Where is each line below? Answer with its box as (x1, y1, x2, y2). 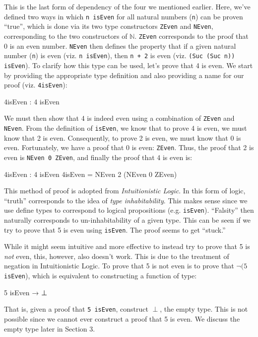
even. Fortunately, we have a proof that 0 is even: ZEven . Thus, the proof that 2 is (4, 142, 254, 153)
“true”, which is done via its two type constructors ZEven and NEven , (4, 21, 213, 31)
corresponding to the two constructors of (4, 30, 128, 41)
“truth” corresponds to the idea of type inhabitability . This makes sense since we (4, 195, 248, 205)
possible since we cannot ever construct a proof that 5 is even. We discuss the (4, 313, 240, 324)
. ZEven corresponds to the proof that (134, 30, 249, 41)
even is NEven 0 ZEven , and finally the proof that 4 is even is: (4, 152, 193, 162)
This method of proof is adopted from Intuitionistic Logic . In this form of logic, (4, 185, 246, 196)
